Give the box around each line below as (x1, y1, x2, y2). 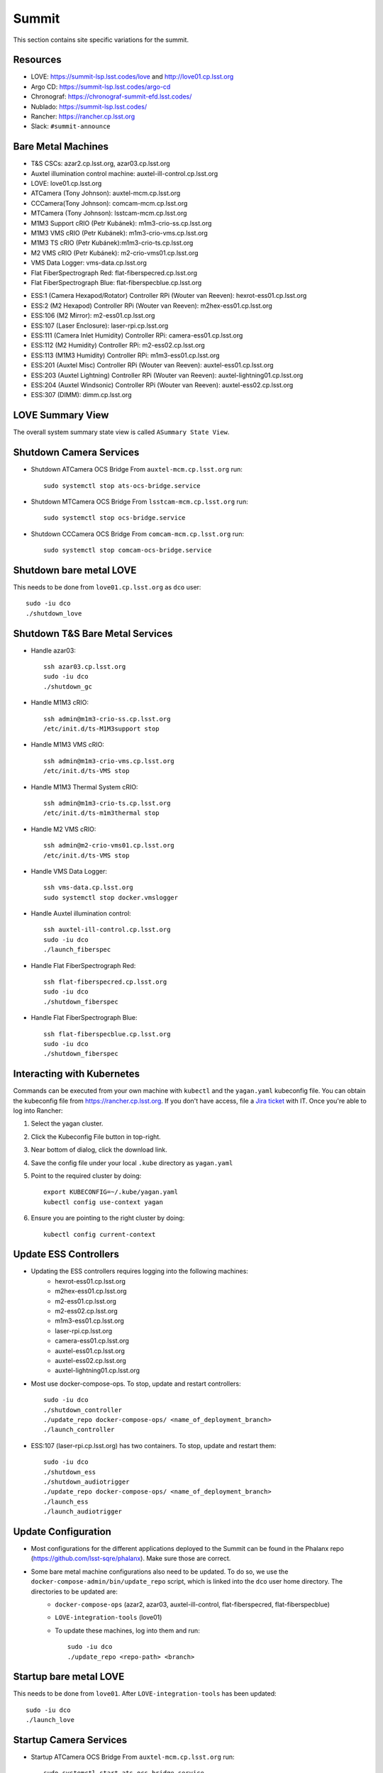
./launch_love (26, 1716, 74, 1724)
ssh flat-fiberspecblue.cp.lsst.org (43, 1030, 171, 1038)
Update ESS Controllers (13, 1248, 120, 1260)
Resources (13, 54, 62, 66)
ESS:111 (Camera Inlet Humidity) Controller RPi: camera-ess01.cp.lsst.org (30, 330, 243, 340)
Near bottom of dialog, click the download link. (30, 1145, 168, 1154)
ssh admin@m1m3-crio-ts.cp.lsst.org (43, 799, 171, 807)
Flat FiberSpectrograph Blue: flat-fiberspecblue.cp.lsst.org (30, 279, 202, 287)
